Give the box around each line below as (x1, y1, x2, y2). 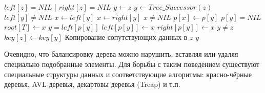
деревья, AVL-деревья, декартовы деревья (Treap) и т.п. (4, 79, 180, 89)
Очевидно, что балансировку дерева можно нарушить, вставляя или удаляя (4, 49, 238, 59)
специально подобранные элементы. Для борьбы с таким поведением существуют (4, 58, 260, 69)
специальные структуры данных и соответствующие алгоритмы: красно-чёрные (4, 68, 252, 79)
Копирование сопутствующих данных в (65, 31, 188, 42)
